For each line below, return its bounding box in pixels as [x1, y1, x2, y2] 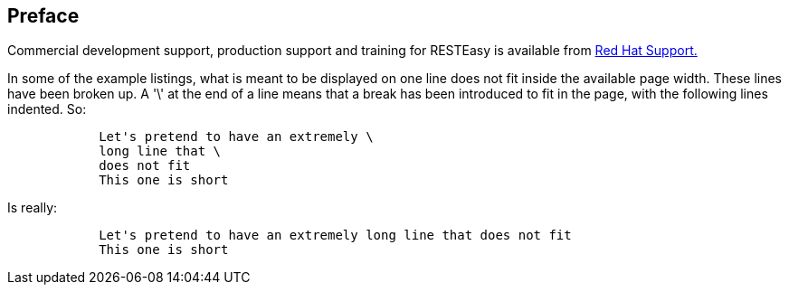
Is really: [7, 200, 58, 216]
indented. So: [7, 101, 87, 118]
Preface [7, 5, 80, 27]
